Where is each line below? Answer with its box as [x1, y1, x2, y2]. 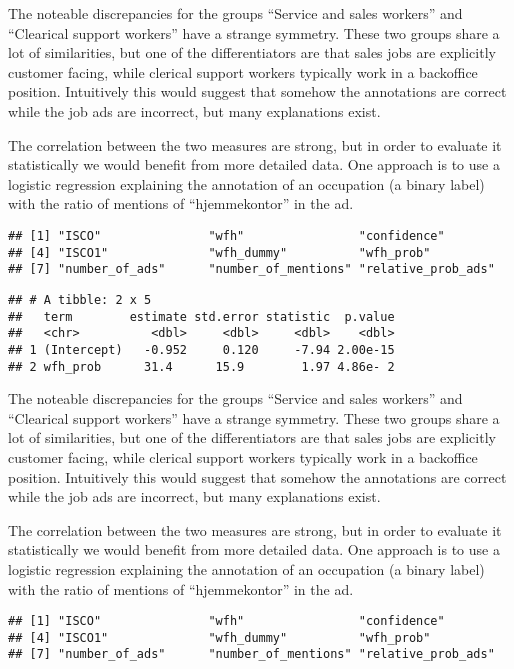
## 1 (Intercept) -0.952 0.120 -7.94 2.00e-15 [8, 342, 395, 357]
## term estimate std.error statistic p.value [8, 309, 395, 324]
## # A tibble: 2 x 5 [8, 292, 152, 307]
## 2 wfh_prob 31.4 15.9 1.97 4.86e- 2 [8, 359, 395, 374]
